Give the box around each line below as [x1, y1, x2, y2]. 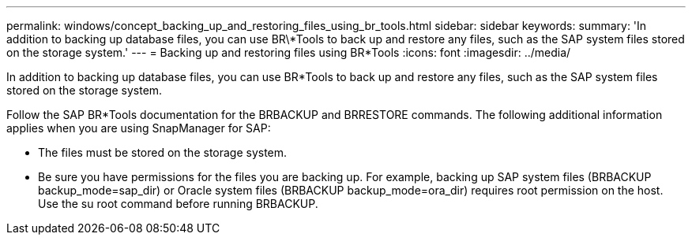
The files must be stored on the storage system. [38, 146, 288, 159]
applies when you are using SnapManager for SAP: [6, 121, 271, 135]
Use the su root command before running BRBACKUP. [38, 197, 318, 210]
